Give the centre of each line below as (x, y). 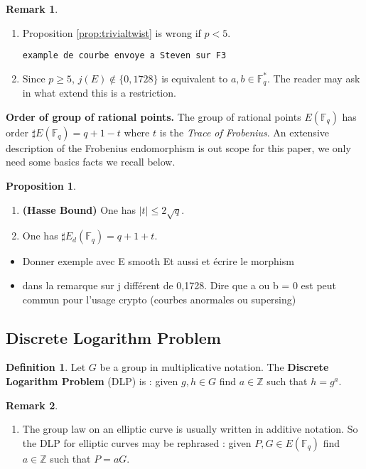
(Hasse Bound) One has (79, 209)
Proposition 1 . (41, 186)
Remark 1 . (32, 9)
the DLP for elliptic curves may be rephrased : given (137, 442)
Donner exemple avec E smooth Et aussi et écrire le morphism (158, 261)
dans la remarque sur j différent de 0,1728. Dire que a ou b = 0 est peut (179, 285)
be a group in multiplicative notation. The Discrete (214, 367)
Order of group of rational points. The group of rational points (154, 116)
